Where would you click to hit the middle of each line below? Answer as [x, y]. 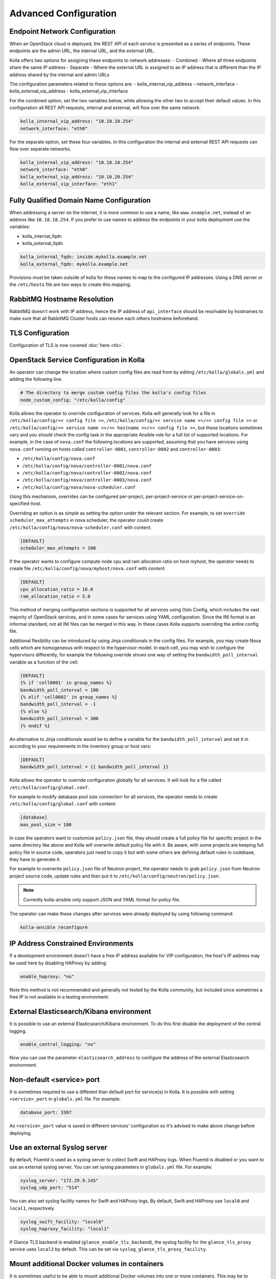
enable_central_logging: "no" [58, 1044]
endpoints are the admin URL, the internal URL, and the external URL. [82, 51]
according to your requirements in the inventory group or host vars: [80, 746]
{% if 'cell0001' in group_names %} [66, 683]
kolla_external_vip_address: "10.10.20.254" [77, 177]
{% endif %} [35, 726]
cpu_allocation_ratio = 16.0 [57, 589]
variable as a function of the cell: [44, 662]
